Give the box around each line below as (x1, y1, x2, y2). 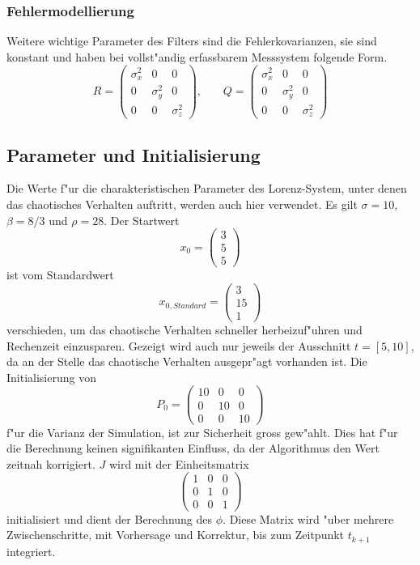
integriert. (6, 542, 56, 559)
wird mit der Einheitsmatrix (108, 455, 249, 472)
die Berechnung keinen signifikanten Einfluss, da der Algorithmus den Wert (6, 440, 380, 457)
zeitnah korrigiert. (6, 455, 95, 472)
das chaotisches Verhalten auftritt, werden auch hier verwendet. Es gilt (6, 195, 358, 212)
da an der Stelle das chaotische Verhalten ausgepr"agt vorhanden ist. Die (6, 353, 367, 370)
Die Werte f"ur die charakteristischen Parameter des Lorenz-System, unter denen (6, 180, 407, 197)
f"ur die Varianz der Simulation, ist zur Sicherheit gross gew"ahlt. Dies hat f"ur (6, 423, 398, 440)
